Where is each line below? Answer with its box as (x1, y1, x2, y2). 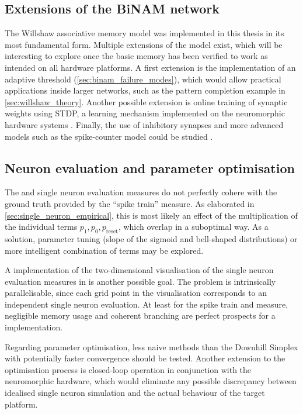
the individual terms (5, 220, 78, 233)
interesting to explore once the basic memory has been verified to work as (5, 50, 268, 62)
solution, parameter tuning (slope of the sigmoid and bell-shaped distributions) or (5, 232, 298, 244)
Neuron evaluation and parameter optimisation (5, 158, 295, 177)
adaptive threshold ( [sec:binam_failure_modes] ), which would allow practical (5, 73, 281, 85)
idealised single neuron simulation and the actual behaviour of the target (5, 387, 265, 399)
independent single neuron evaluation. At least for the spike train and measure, (5, 298, 288, 310)
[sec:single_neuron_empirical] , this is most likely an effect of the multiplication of (5, 209, 298, 221)
